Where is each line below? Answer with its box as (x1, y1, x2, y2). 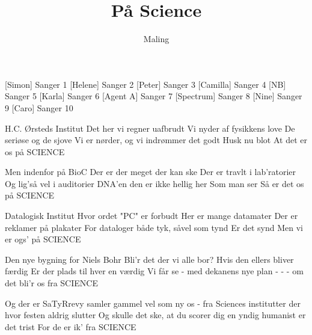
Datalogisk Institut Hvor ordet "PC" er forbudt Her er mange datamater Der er (5, 209, 298, 222)
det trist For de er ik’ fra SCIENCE (5, 320, 136, 333)
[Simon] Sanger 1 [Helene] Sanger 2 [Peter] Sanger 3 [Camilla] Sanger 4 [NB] (5, 78, 286, 90)
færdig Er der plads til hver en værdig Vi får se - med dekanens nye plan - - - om (5, 265, 304, 277)
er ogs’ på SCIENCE (5, 233, 81, 245)
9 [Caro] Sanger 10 (5, 101, 73, 114)
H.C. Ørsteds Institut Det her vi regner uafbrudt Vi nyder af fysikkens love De (5, 121, 295, 134)
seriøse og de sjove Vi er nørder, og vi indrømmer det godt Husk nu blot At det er (5, 134, 307, 146)
